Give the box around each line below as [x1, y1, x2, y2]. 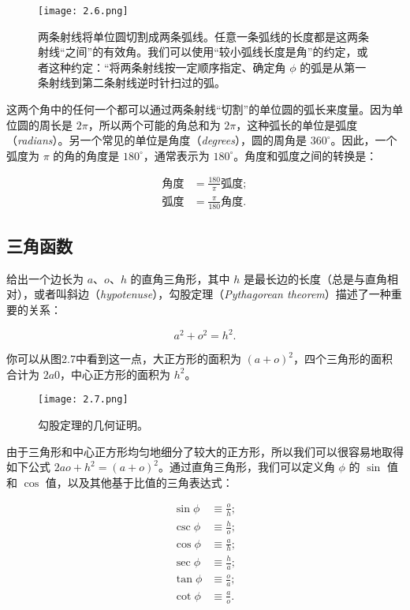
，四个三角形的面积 [293, 350, 393, 367]
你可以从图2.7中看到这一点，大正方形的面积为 [6, 350, 241, 367]
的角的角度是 [53, 147, 120, 163]
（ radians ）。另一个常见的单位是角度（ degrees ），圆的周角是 [6, 132, 307, 148]
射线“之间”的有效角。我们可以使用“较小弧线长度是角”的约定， [38, 43, 357, 60]
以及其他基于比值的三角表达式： [67, 473, 233, 490]
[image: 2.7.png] [38, 394, 129, 406]
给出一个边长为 [6, 270, 84, 286]
